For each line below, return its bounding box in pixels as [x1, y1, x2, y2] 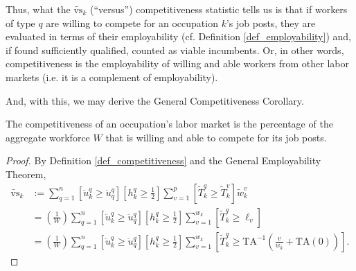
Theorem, [6, 166, 46, 181]
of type [6, 15, 35, 30]
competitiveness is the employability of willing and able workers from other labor [6, 56, 349, 71]
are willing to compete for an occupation [46, 15, 218, 30]
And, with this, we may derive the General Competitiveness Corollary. [6, 93, 304, 107]
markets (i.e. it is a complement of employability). [6, 69, 218, 84]
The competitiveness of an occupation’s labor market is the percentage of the [6, 116, 333, 131]
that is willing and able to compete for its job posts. [105, 130, 327, 144]
